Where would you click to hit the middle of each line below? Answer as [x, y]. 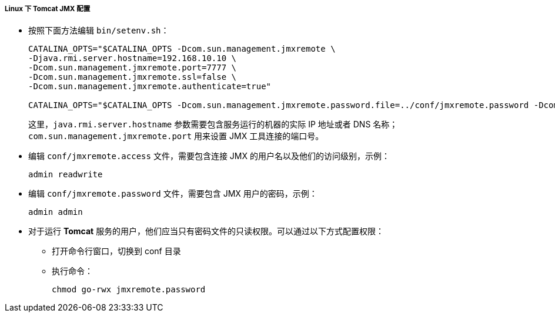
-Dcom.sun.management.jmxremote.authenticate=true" [150, 87]
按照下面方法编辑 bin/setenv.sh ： [99, 31]
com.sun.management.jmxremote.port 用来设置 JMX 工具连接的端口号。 [176, 136]
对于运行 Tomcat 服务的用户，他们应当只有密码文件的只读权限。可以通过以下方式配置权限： [206, 231]
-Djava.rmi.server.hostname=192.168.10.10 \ [133, 58]
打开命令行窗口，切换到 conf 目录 [116, 251]
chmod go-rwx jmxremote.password [129, 290]
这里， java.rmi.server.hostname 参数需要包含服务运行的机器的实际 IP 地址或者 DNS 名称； [213, 124]
